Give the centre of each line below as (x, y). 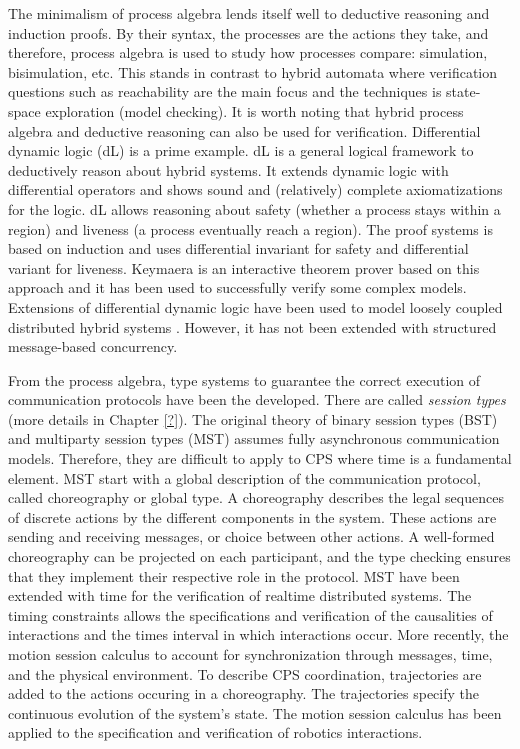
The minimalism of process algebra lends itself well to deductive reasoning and (249, 13)
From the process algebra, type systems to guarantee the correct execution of (244, 379)
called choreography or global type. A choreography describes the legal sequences (256, 497)
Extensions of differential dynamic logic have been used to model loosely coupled (255, 306)
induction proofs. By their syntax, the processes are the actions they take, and (248, 32)
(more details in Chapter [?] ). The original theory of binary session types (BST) (253, 418)
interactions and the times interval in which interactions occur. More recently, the (258, 634)
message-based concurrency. (93, 346)
